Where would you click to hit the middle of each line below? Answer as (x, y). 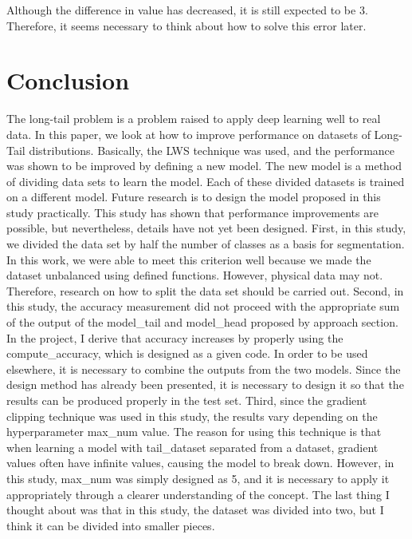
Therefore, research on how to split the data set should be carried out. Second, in (205, 290)
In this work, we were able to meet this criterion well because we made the (189, 259)
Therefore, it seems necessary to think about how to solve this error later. (186, 25)
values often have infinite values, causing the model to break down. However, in (200, 463)
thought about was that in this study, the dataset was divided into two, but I (195, 510)
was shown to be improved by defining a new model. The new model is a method (204, 166)
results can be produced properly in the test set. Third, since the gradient (187, 400)
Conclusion (68, 80)
